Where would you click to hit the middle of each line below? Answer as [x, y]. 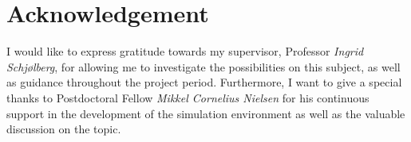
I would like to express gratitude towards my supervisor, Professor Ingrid [185, 51]
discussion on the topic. [64, 129]
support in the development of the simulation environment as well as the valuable [206, 113]
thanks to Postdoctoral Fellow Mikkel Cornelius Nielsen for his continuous [188, 97]
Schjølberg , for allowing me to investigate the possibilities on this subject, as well [204, 66]
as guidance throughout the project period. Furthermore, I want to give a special [204, 82]
